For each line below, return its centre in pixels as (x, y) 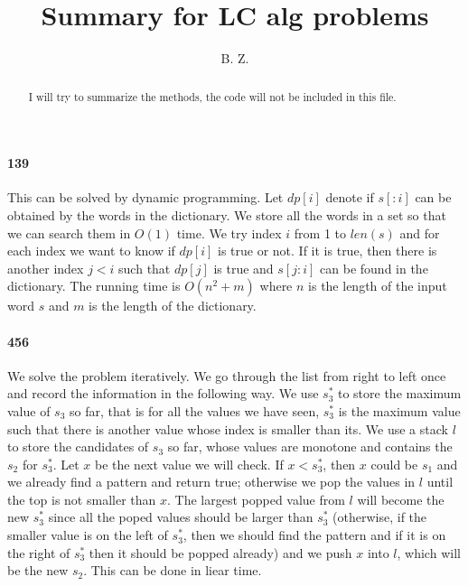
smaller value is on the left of (88, 535)
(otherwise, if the (380, 517)
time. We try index (229, 233)
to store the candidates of (78, 446)
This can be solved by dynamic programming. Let (145, 197)
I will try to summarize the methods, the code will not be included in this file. (212, 96)
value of (29, 410)
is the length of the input (378, 286)
